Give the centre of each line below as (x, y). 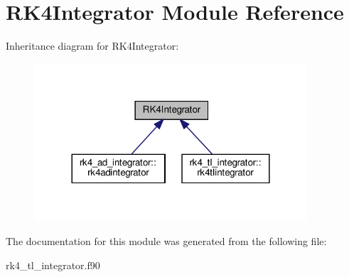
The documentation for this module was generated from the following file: (166, 241)
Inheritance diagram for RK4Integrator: (92, 46)
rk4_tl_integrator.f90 (53, 265)
